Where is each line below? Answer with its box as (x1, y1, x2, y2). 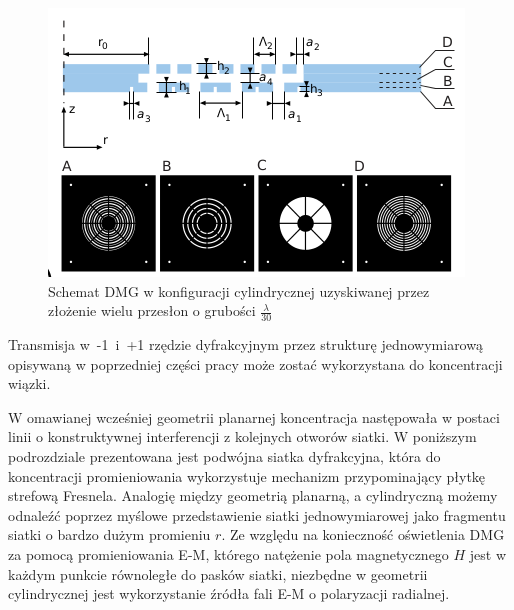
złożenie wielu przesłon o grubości (48, 300, 256, 321)
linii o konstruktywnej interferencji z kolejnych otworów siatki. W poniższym (8, 426, 477, 447)
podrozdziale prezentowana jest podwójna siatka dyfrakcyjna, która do (8, 445, 441, 466)
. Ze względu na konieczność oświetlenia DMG (221, 524, 505, 545)
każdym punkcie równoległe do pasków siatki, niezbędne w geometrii (8, 563, 428, 584)
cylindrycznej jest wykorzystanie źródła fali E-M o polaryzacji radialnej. (8, 583, 450, 604)
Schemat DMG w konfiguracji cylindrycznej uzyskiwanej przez (48, 280, 430, 301)
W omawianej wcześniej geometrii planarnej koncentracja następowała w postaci (8, 406, 500, 427)
